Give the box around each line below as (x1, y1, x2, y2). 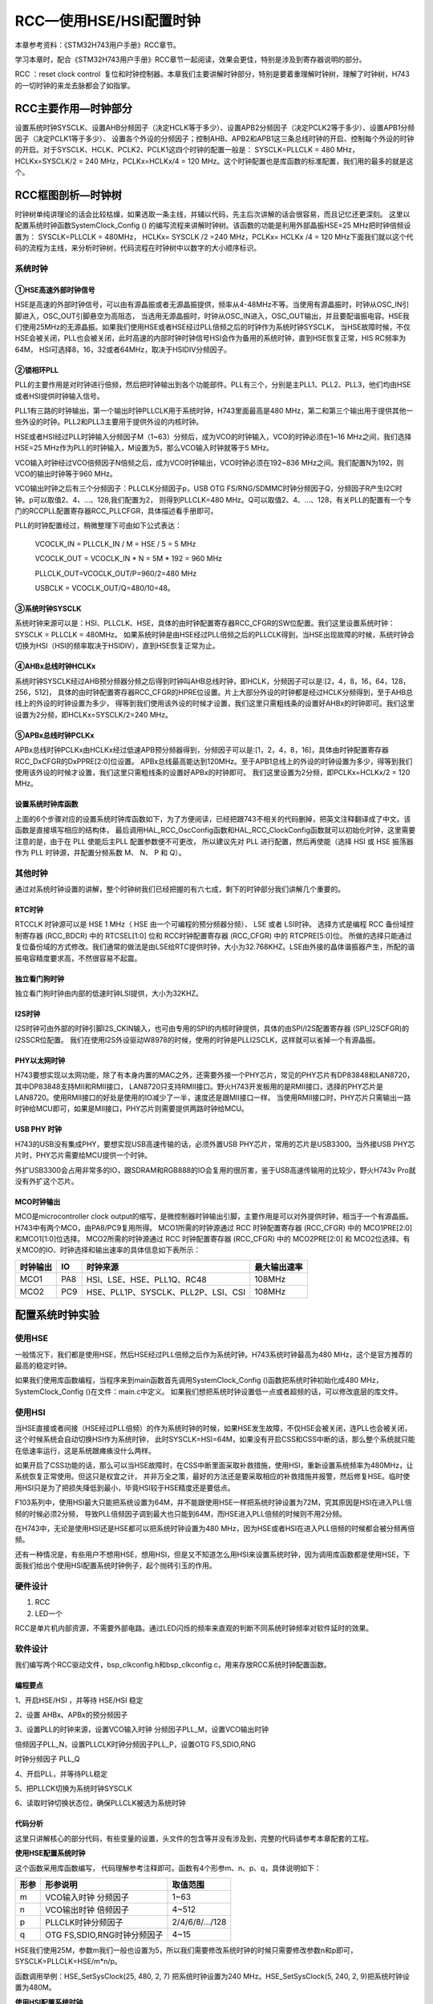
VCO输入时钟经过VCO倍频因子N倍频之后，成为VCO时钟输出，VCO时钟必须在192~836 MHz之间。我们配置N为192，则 (14, 458, 404, 467)
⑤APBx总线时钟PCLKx (14, 730, 95, 740)
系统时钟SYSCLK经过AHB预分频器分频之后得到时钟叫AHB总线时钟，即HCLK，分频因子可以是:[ (14, 676, 328, 685)
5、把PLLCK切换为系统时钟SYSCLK (14, 1784, 132, 1793)
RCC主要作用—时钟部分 (14, 101, 132, 115)
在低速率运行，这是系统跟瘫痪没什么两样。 (14, 1445, 156, 1455)
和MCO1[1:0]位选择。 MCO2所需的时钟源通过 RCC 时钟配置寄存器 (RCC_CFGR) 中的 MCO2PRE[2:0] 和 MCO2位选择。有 (14, 1234, 411, 1244)
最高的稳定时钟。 (14, 1361, 71, 1370)
